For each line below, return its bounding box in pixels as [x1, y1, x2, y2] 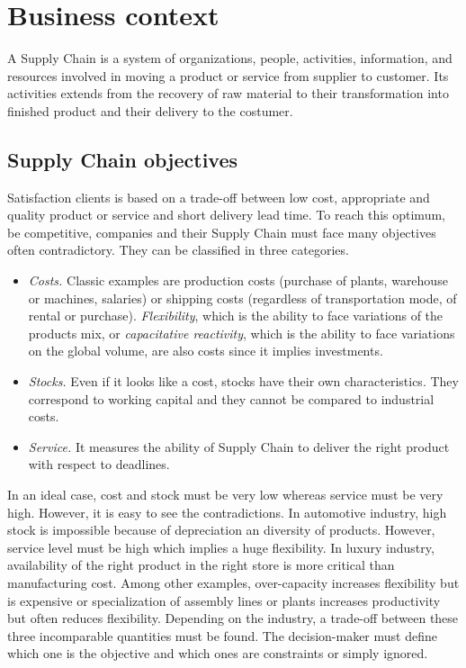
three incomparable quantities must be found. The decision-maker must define [7, 626, 437, 645]
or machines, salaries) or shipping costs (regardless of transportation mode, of [28, 288, 457, 307]
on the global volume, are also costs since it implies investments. [28, 341, 383, 360]
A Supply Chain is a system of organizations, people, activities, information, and [7, 49, 453, 68]
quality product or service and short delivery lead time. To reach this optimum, [7, 205, 445, 224]
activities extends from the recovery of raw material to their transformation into [7, 84, 449, 103]
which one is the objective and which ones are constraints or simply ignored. [7, 644, 428, 663]
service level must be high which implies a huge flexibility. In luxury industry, [7, 537, 435, 556]
